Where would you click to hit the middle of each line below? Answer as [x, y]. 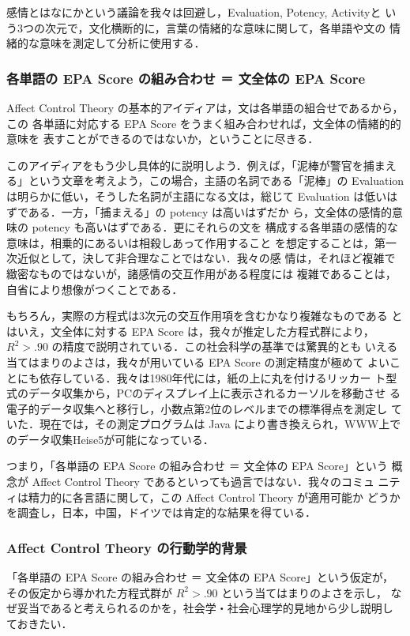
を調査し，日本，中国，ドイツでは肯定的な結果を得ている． [161, 512]
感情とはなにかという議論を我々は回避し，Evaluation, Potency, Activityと [194, 12]
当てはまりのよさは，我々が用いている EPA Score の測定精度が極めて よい [198, 361]
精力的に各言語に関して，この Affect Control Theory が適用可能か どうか [214, 497]
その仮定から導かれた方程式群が [89, 592]
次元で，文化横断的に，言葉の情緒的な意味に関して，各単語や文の [215, 27]
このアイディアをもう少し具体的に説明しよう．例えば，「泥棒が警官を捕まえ [201, 165]
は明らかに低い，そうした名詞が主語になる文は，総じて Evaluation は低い [197, 196]
